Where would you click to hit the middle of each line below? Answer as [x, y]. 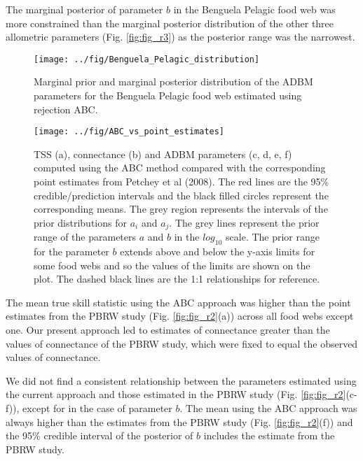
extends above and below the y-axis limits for [218, 251]
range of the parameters [85, 237]
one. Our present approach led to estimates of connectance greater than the [168, 330]
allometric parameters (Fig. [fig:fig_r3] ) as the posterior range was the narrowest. [180, 37]
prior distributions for [80, 222]
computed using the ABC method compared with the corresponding [180, 168]
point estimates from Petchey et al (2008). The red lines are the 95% [181, 182]
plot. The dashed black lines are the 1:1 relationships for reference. [177, 279]
